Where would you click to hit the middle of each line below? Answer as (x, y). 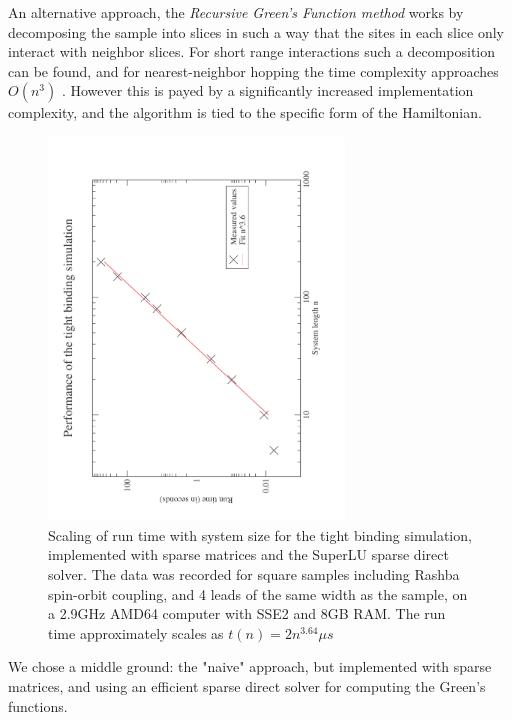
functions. (38, 705)
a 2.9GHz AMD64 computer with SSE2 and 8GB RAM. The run (247, 613)
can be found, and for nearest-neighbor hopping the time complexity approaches (253, 70)
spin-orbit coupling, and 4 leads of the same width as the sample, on (258, 593)
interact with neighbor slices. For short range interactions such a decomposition (252, 51)
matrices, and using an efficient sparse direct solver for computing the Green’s (247, 685)
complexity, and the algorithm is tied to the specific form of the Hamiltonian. (245, 112)
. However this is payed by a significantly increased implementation (267, 90)
